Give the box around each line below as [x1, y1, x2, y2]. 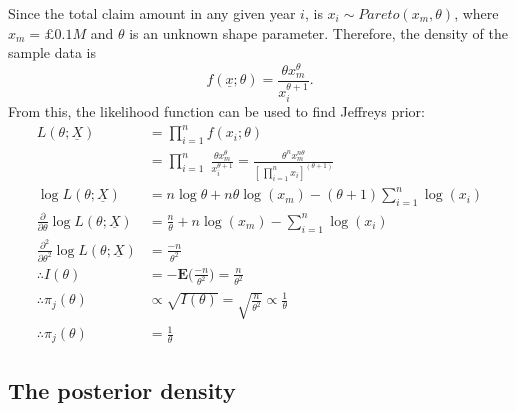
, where [454, 3, 499, 23]
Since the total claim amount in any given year [8, 3, 296, 23]
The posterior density [8, 374, 236, 405]
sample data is [8, 42, 97, 63]
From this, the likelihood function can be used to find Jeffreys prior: [8, 101, 425, 121]
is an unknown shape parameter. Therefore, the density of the [129, 22, 508, 43]
